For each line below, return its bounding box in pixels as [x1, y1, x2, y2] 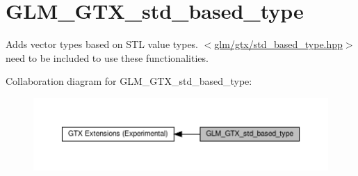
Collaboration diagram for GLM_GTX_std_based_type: [6, 74, 252, 88]
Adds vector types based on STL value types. [6, 37, 199, 51]
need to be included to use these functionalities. [6, 50, 209, 65]
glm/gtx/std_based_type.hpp [214, 37, 343, 51]
